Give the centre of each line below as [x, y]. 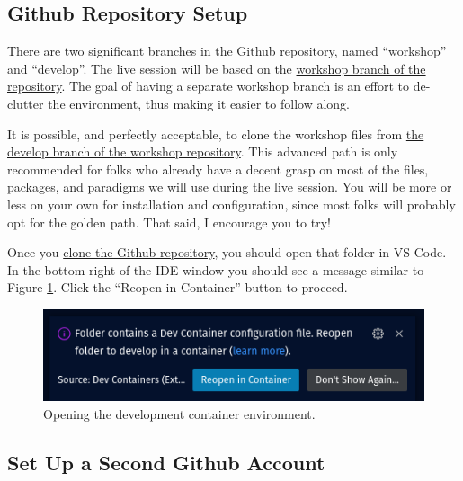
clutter [26, 103]
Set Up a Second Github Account [166, 462]
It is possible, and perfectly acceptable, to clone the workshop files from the [216, 134]
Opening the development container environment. [179, 413]
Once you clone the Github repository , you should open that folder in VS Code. [227, 252]
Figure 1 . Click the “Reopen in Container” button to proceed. [178, 287]
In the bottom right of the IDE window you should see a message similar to [216, 269]
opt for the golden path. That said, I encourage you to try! [169, 222]
